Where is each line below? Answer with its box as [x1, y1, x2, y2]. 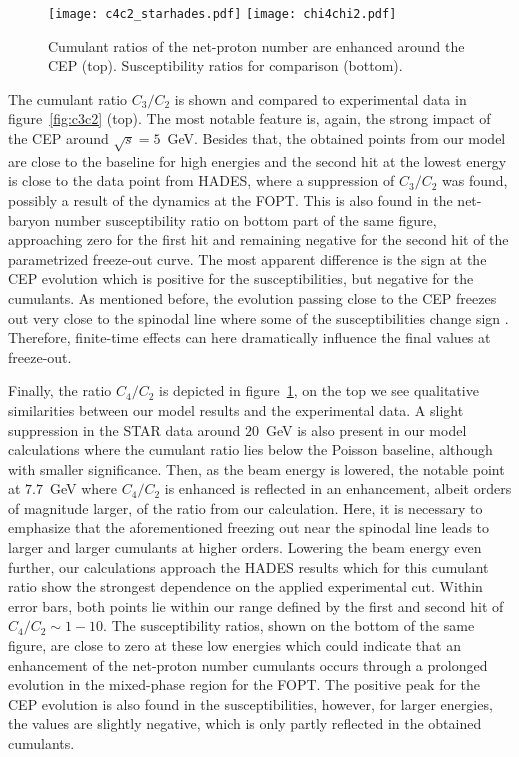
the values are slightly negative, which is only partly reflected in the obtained [8, 713, 482, 734]
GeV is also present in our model [265, 419, 467, 440]
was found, [442, 170, 508, 191]
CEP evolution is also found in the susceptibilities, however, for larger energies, [8, 693, 493, 714]
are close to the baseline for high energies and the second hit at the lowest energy [8, 150, 507, 171]
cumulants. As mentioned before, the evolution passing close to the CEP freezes [8, 287, 497, 308]
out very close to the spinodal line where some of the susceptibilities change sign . [8, 307, 509, 328]
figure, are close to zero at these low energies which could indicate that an [8, 635, 461, 656]
